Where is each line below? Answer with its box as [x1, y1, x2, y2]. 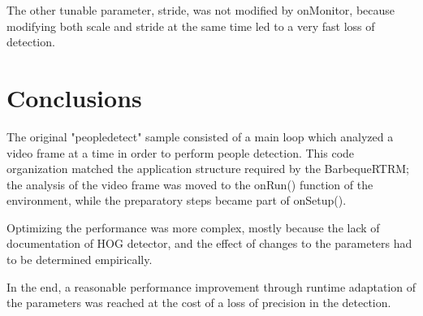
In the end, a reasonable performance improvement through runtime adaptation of [6, 278, 416, 295]
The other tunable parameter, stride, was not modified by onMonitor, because [6, 2, 395, 18]
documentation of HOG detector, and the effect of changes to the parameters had [6, 235, 412, 252]
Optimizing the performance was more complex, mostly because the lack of [6, 219, 380, 236]
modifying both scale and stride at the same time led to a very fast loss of [6, 17, 375, 34]
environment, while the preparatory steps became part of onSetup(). [6, 192, 347, 209]
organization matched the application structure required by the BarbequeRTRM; [6, 160, 409, 177]
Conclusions [6, 80, 142, 114]
